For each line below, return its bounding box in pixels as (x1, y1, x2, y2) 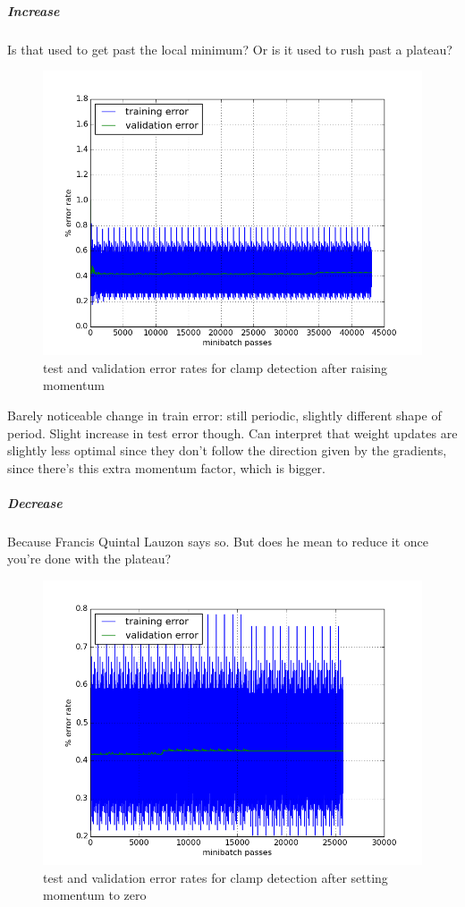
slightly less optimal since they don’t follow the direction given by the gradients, (7, 441, 447, 460)
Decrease (7, 493, 63, 512)
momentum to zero (43, 886, 147, 904)
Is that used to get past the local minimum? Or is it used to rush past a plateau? (7, 39, 452, 58)
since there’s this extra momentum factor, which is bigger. (7, 458, 325, 477)
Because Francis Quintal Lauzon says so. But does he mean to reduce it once (7, 531, 429, 550)
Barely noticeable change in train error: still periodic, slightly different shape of (7, 405, 442, 424)
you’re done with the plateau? (7, 549, 172, 568)
